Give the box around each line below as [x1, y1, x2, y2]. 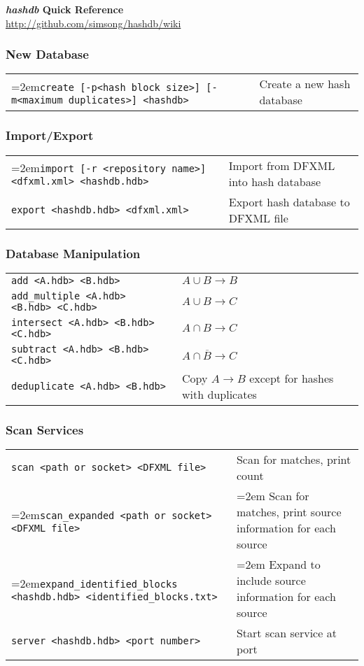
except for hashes [249, 369, 334, 386]
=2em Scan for [236, 488, 309, 504]
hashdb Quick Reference [6, 2, 124, 16]
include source [236, 572, 306, 589]
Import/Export [6, 127, 94, 144]
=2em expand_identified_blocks [11, 574, 178, 591]
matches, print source [236, 504, 342, 520]
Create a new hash [259, 76, 351, 92]
